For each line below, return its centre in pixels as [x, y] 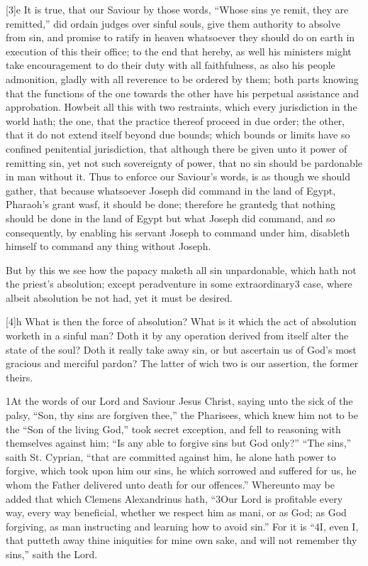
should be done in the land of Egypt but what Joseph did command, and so [171, 218]
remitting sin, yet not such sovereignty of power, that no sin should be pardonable [184, 162]
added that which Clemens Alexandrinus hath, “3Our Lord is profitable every [174, 498]
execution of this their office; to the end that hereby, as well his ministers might [179, 51]
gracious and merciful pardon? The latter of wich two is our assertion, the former [182, 363]
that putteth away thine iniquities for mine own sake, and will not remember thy [182, 540]
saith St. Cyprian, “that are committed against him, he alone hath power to [171, 456]
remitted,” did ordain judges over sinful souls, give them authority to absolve [173, 23]
